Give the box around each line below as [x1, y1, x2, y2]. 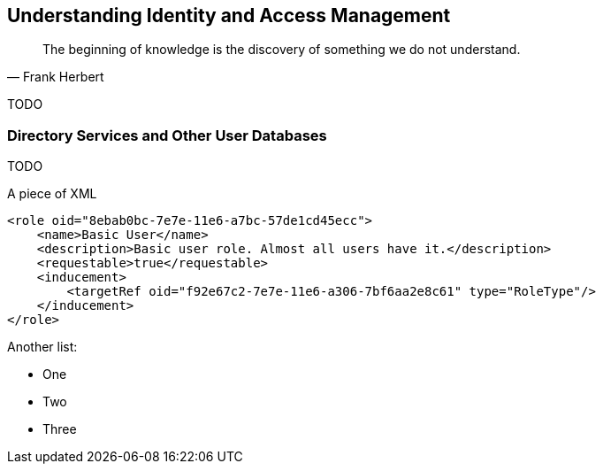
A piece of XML [7, 186, 97, 202]
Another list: [7, 339, 78, 355]
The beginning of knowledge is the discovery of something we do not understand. [42, 42, 521, 58]
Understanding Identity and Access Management [7, 4, 451, 27]
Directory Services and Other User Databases [7, 126, 327, 144]
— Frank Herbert [7, 69, 104, 85]
